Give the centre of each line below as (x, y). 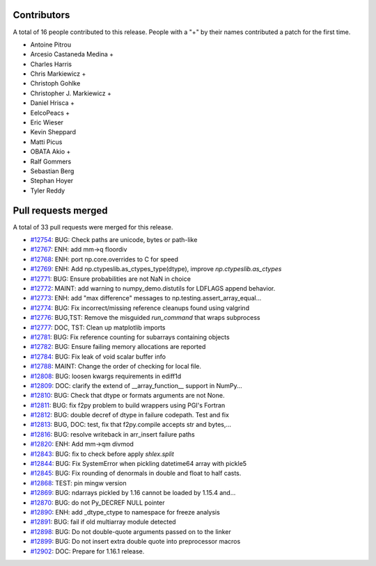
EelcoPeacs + (50, 113)
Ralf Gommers (51, 161)
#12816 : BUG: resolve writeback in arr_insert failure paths (112, 434)
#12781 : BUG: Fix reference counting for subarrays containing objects (130, 337)
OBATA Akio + (50, 152)
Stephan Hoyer (52, 181)
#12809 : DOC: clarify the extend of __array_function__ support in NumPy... (136, 385)
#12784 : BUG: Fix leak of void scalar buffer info (98, 356)
